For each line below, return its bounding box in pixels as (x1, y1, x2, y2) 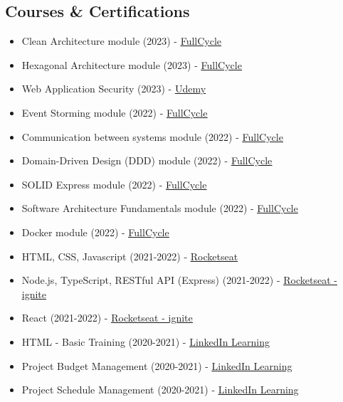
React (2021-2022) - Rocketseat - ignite (21, 310, 193, 325)
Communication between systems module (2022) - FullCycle (21, 129, 283, 144)
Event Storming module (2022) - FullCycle (21, 105, 208, 120)
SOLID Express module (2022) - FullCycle (21, 176, 207, 191)
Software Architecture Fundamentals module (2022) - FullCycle (21, 201, 298, 216)
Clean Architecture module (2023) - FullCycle (21, 33, 222, 48)
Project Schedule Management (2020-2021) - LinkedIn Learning (21, 382, 299, 397)
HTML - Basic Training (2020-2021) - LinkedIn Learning (21, 334, 270, 349)
